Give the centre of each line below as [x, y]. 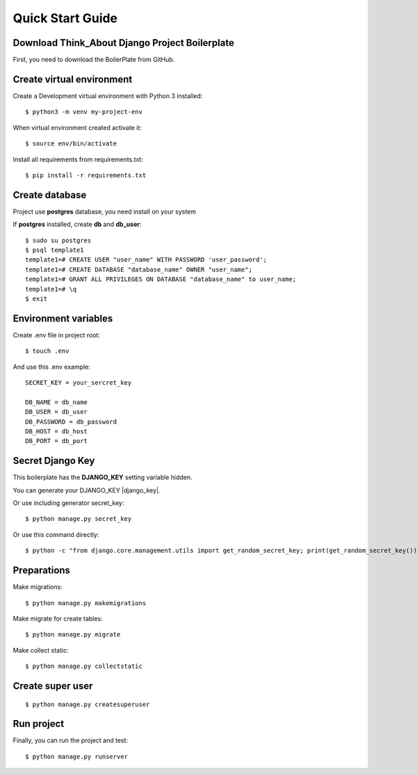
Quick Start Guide [65, 18]
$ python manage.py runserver [77, 756]
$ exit [36, 298]
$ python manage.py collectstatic [84, 666]
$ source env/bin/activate [71, 144]
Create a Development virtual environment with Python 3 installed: [108, 96]
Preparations [42, 570]
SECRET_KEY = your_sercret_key [79, 383]
